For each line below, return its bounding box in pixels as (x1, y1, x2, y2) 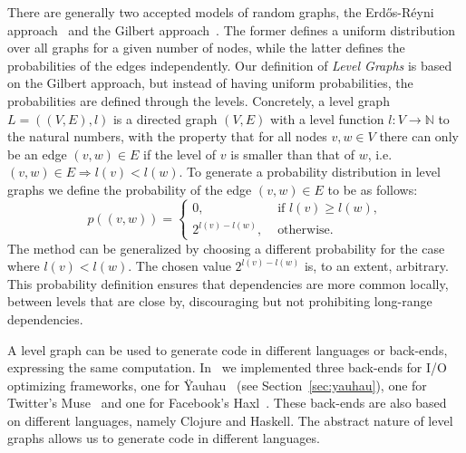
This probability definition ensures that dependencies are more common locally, (7, 274, 449, 293)
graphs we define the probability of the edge (7, 179, 252, 198)
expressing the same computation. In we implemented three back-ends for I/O (7, 358, 447, 377)
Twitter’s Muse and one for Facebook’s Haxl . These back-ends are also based (7, 393, 447, 412)
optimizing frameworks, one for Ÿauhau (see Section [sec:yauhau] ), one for (7, 375, 427, 394)
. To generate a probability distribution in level (179, 162, 441, 181)
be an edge (7, 144, 67, 163)
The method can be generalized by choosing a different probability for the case (7, 238, 445, 257)
